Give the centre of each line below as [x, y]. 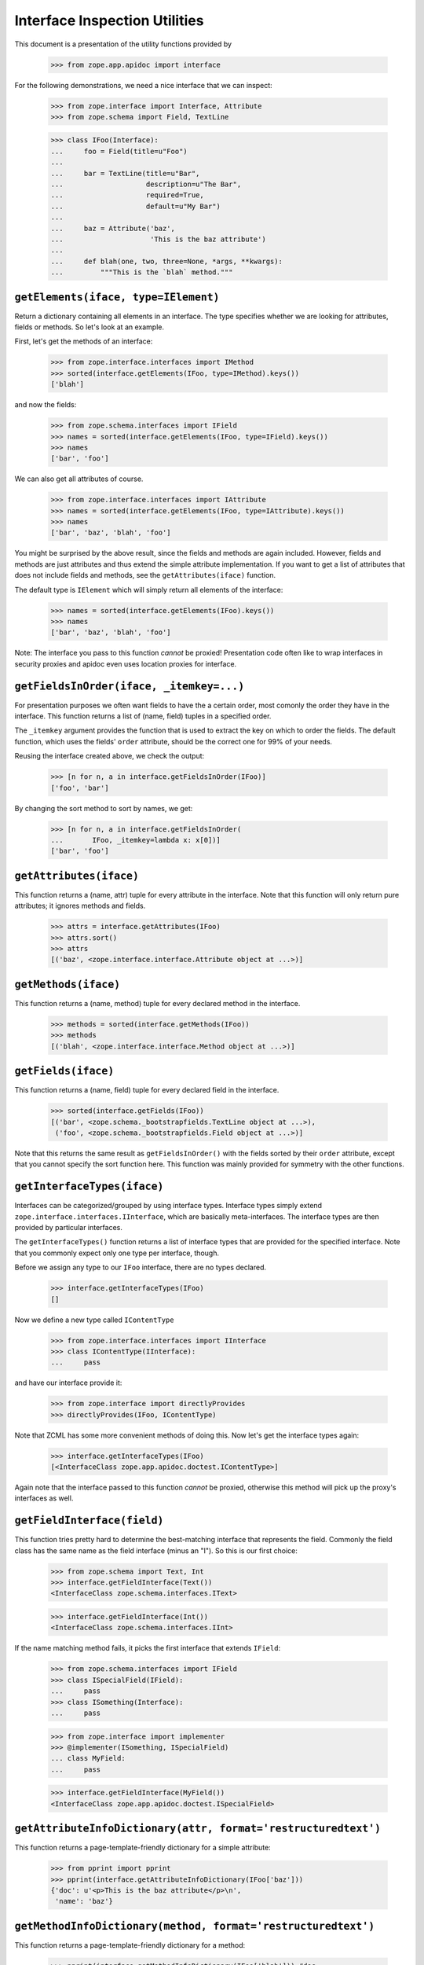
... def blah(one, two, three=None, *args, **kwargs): [166, 261]
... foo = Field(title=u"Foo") [119, 151]
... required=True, [127, 195]
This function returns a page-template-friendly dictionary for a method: [130, 1945]
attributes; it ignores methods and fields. [80, 906]
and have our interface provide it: [68, 1383]
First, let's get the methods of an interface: [84, 341]
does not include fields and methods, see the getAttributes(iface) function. [145, 575]
